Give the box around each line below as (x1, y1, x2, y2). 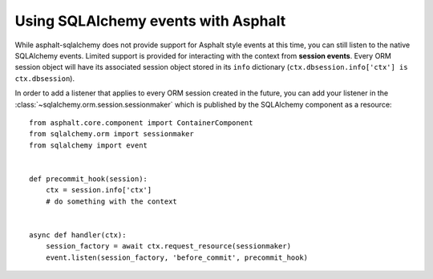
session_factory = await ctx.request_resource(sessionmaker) (45, 241, 292, 251)
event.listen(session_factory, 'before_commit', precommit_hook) (45, 253, 309, 262)
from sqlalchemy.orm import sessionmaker (29, 129, 194, 139)
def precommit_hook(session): (29, 174, 148, 184)
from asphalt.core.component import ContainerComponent (29, 118, 253, 127)
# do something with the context (45, 196, 178, 206)
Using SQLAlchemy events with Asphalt (14, 12, 286, 30)
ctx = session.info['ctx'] (45, 185, 152, 195)
